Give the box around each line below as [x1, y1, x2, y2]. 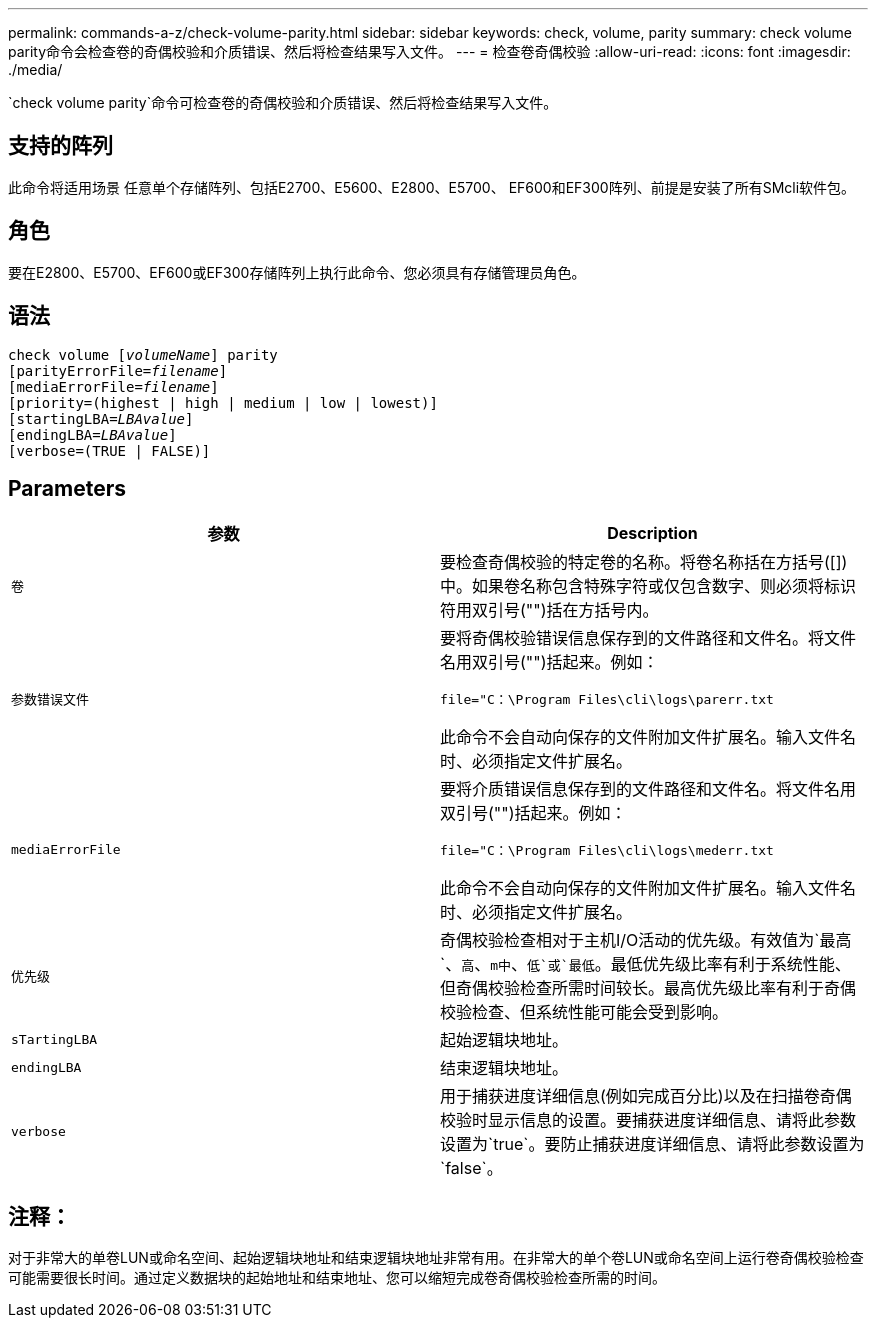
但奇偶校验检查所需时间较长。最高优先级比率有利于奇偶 [440, 978, 857, 999]
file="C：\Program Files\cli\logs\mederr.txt [440, 843, 774, 859]
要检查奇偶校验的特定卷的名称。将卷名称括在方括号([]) [440, 552, 848, 573]
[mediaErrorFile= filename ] [8, 378, 219, 395]
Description [607, 523, 698, 544]
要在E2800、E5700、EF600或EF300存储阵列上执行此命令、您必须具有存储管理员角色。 [8, 263, 586, 281]
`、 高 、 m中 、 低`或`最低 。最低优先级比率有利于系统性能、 [440, 954, 851, 975]
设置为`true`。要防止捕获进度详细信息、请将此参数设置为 [440, 1134, 865, 1155]
